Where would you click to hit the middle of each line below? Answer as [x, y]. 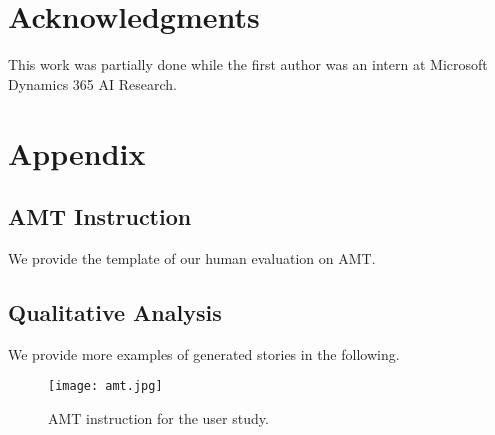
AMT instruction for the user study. [158, 417]
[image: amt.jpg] [105, 386]
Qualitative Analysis [115, 311]
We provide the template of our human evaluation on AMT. [192, 257]
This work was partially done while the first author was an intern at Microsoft [248, 64]
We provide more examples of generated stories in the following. [204, 353]
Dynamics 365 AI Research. [92, 83]
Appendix [77, 152]
